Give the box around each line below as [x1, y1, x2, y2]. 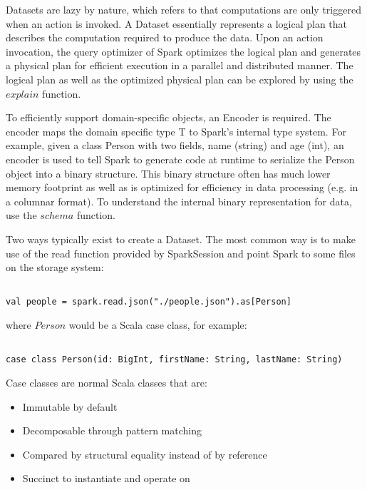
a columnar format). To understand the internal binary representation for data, [6, 193, 352, 208]
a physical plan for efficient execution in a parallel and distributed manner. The [6, 58, 353, 73]
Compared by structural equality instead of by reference [22, 446, 267, 461]
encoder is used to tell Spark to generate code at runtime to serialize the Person [6, 151, 355, 166]
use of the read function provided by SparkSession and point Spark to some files [6, 245, 356, 260]
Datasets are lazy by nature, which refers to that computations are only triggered [6, 2, 361, 16]
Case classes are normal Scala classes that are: [6, 374, 207, 389]
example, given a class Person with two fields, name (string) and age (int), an [6, 138, 344, 153]
